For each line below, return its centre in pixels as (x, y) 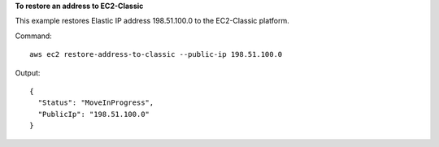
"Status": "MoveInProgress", (96, 103)
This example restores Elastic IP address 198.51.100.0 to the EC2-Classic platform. (152, 21)
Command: (33, 36)
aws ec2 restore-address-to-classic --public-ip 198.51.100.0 (156, 54)
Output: (28, 72)
